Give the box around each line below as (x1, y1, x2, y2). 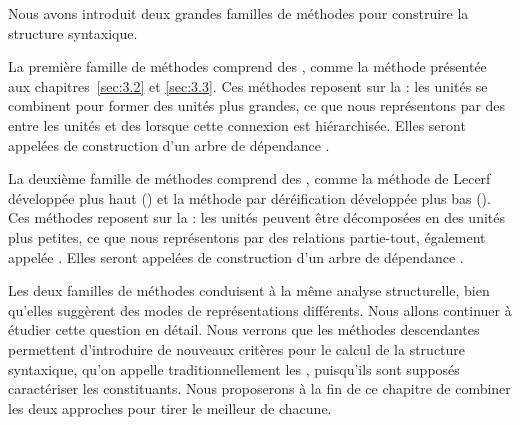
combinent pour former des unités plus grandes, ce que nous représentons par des (8, 95, 506, 116)
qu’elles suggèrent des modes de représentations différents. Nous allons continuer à (8, 299, 512, 320)
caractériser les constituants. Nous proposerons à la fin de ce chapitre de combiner (8, 378, 511, 399)
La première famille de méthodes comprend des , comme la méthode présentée (8, 56, 487, 77)
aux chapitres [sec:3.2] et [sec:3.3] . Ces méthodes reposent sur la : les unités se (8, 75, 488, 96)
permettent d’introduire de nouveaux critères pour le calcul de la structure (8, 338, 466, 359)
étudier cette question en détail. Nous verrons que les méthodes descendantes (8, 319, 480, 340)
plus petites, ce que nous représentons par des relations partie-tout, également (8, 226, 486, 247)
